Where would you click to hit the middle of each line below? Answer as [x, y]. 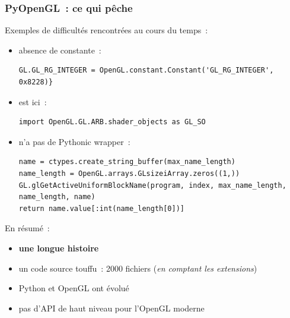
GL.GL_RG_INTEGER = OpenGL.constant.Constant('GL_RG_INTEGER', [146, 70]
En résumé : [27, 228]
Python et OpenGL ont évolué [74, 288]
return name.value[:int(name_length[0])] [101, 208]
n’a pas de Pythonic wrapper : [74, 141]
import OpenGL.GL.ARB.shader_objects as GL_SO [112, 122]
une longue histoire [59, 248]
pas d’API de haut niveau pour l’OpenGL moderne [111, 308]
